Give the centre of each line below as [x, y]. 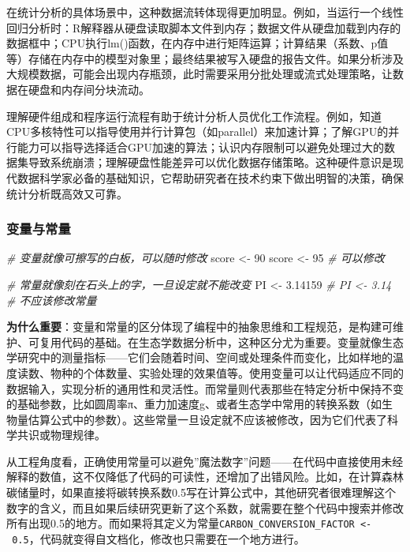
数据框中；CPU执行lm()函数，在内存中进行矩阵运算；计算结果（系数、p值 [198, 43]
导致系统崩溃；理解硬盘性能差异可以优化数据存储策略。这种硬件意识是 [210, 162]
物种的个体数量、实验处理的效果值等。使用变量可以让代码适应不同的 [227, 372]
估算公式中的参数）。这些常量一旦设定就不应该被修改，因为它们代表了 [207, 419]
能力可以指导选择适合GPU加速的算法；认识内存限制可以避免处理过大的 [201, 146]
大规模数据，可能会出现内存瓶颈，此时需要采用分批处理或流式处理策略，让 [199, 74]
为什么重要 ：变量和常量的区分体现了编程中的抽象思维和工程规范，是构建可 [199, 327]
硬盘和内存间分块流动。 [89, 89]
